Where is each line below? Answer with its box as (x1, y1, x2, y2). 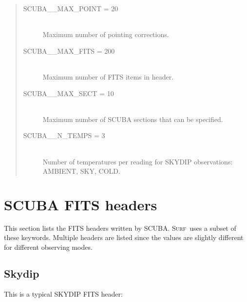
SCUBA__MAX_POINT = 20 (23, 3, 118, 13)
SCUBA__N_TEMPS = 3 (23, 130, 105, 141)
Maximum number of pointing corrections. (42, 29, 169, 40)
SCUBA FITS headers (4, 194, 157, 214)
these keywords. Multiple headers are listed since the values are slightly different (4, 232, 244, 242)
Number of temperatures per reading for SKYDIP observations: (42, 156, 233, 166)
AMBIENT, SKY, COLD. (42, 166, 120, 176)
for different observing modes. (4, 242, 93, 252)
